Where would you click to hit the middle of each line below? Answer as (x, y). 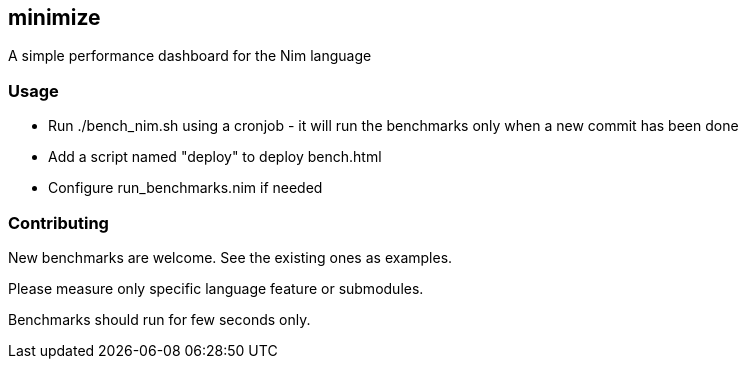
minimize (54, 17)
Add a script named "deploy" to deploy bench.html (215, 157)
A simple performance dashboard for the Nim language (190, 56)
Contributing (58, 222)
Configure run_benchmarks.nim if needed (185, 188)
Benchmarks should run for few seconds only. (159, 319)
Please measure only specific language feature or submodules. (216, 288)
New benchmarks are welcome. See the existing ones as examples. (230, 257)
